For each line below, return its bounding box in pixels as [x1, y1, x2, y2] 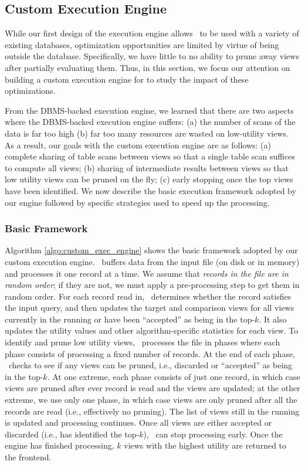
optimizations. [5, 84, 56, 97]
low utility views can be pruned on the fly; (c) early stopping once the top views [5, 173, 293, 185]
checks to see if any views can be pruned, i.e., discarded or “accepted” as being [8, 359, 293, 371]
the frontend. [5, 451, 52, 463]
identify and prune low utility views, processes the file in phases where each [5, 336, 280, 348]
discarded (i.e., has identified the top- [5, 427, 140, 440]
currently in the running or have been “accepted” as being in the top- [5, 313, 255, 325]
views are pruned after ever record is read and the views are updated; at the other [5, 382, 300, 394]
